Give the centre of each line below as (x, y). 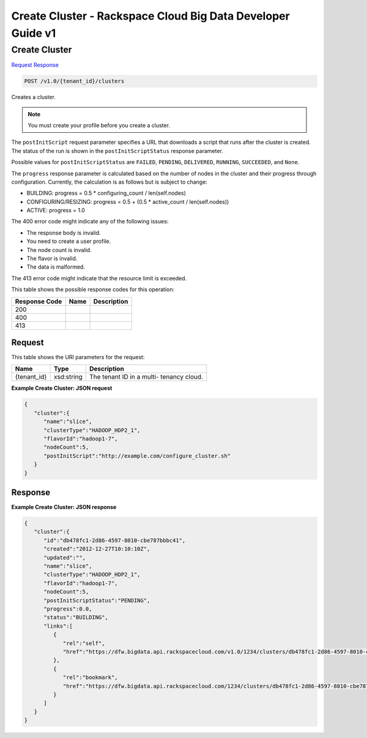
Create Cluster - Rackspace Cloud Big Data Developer (150, 16)
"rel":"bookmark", (91, 677)
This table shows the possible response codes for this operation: (93, 289)
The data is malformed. (56, 267)
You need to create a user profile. (69, 241)
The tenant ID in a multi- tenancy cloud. (146, 377)
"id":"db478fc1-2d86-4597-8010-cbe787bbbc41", (115, 540)
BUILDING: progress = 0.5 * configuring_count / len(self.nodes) (106, 193)
